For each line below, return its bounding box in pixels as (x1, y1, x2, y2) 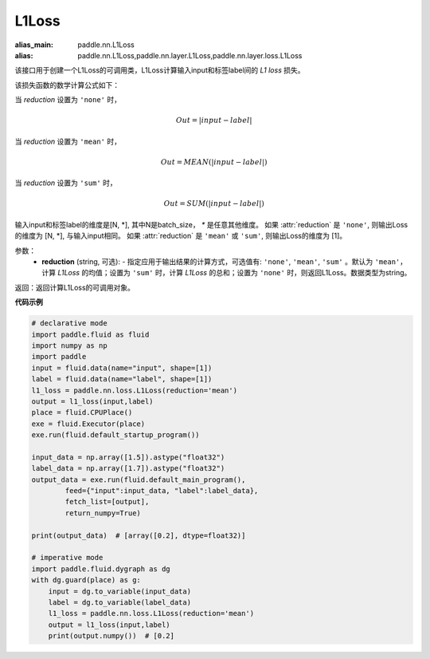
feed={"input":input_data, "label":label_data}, (64, 487, 259, 495)
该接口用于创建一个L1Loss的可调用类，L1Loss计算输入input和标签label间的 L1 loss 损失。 (14, 65, 305, 75)
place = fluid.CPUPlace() (31, 408, 133, 417)
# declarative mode (31, 319, 107, 328)
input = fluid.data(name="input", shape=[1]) (31, 363, 213, 373)
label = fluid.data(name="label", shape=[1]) (31, 375, 213, 384)
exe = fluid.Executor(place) (31, 419, 146, 428)
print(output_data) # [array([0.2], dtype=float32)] (31, 531, 246, 540)
